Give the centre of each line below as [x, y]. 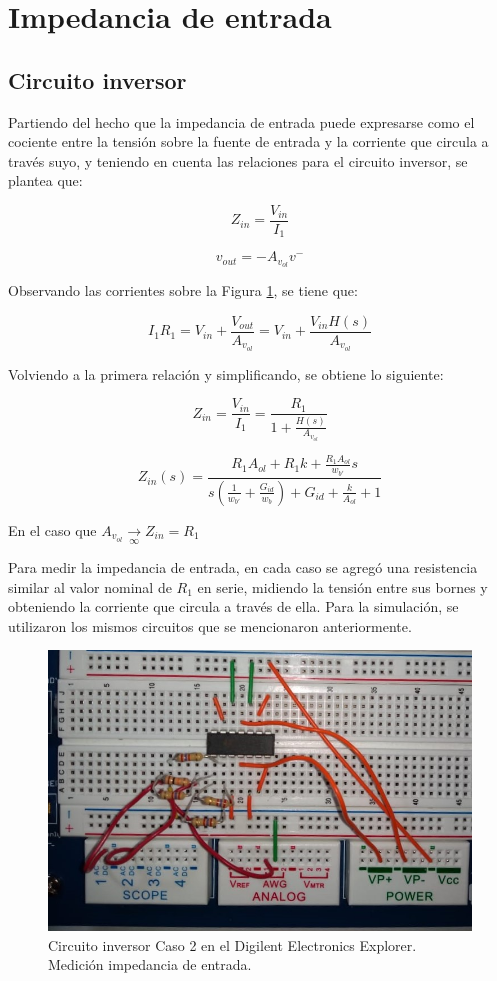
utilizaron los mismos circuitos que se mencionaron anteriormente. [210, 625]
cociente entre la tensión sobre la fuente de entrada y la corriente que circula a [248, 141]
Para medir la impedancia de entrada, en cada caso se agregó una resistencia [243, 567]
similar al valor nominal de [90, 586]
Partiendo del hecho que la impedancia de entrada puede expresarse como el [241, 121]
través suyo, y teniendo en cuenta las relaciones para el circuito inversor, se [238, 160]
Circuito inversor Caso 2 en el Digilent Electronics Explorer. [232, 944]
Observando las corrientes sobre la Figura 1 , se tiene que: [183, 290]
